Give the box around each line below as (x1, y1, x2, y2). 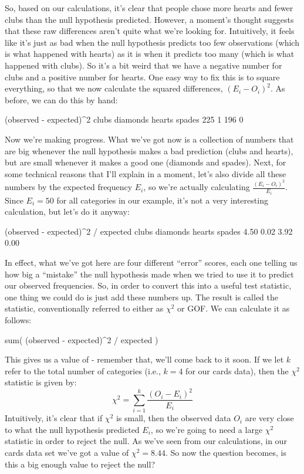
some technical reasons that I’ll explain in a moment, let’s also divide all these (5, 167, 286, 180)
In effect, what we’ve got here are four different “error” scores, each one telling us (5, 256, 298, 269)
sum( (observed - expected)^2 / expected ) (5, 333, 158, 346)
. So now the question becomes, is (165, 446, 286, 459)
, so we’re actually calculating (143, 181, 250, 193)
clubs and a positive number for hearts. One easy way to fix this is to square (5, 70, 280, 83)
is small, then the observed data (116, 412, 231, 424)
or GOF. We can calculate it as (177, 302, 290, 314)
